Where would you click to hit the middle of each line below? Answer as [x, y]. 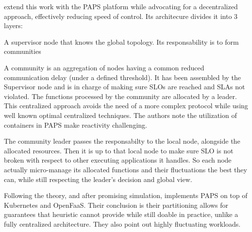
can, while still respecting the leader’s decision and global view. [98, 179]
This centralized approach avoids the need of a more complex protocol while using [126, 106]
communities [23, 51]
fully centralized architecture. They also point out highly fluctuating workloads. [122, 224]
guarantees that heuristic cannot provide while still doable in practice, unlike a [121, 214]
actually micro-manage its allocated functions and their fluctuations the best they [126, 169]
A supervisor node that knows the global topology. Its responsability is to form [121, 41]
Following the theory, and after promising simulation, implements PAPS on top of [126, 195]
